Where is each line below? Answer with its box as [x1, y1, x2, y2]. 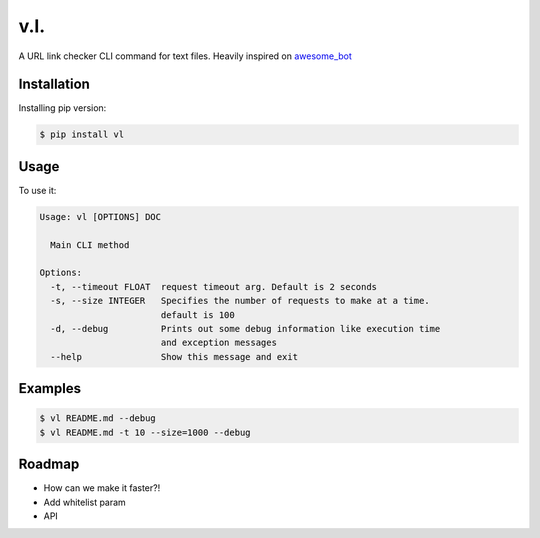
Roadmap [18, 456, 80, 473]
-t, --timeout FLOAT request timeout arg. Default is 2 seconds [50, 281, 378, 292]
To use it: [18, 184, 57, 196]
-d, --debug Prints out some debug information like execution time [50, 323, 441, 335]
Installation [18, 76, 90, 93]
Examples [18, 380, 82, 397]
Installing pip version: [18, 102, 107, 114]
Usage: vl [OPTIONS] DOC [39, 211, 162, 222]
